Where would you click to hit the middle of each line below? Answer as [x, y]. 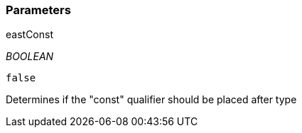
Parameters [38, 10]
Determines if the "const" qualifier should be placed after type [151, 100]
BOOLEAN [30, 57]
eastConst [29, 35]
